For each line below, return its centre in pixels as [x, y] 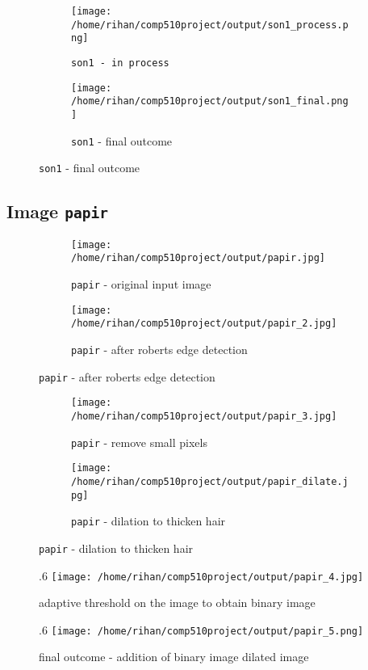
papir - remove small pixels [139, 442]
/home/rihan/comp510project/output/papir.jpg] [198, 258]
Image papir [57, 211]
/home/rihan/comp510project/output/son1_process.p [210, 25]
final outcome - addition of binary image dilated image [174, 657]
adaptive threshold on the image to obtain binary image [177, 603]
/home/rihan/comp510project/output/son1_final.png [210, 101]
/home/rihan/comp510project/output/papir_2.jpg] [204, 324]
